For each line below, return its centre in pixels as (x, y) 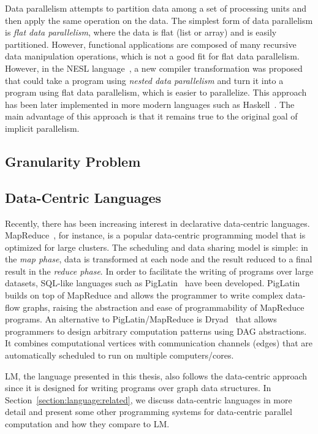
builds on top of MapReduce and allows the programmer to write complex (144, 295)
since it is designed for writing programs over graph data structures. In (138, 388)
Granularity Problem (73, 161)
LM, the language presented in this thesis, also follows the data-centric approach (156, 375)
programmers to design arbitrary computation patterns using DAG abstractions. (156, 331)
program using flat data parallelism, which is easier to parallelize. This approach (156, 92)
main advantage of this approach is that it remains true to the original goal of (151, 116)
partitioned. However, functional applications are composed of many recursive (151, 44)
